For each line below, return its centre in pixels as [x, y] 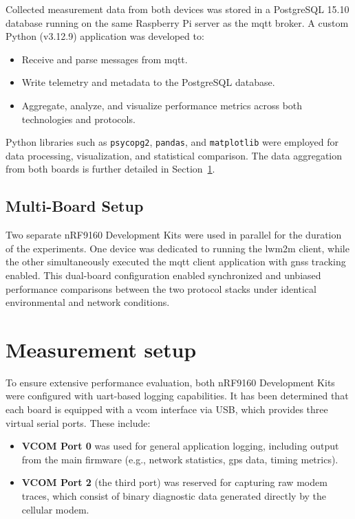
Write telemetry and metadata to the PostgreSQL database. [148, 82]
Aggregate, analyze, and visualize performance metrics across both [162, 105]
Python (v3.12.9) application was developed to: [105, 36]
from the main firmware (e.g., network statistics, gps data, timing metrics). [180, 459]
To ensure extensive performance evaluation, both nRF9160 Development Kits [170, 382]
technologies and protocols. [78, 119]
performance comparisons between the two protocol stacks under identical [161, 288]
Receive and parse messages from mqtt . [105, 59]
